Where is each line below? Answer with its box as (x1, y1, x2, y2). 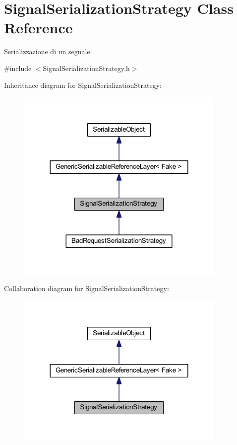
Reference (4, 17, 73, 38)
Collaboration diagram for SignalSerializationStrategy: (4, 283, 169, 294)
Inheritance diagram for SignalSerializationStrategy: (4, 79, 162, 90)
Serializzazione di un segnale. (4, 46, 92, 57)
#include (4, 63, 32, 73)
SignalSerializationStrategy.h (43, 63, 130, 73)
